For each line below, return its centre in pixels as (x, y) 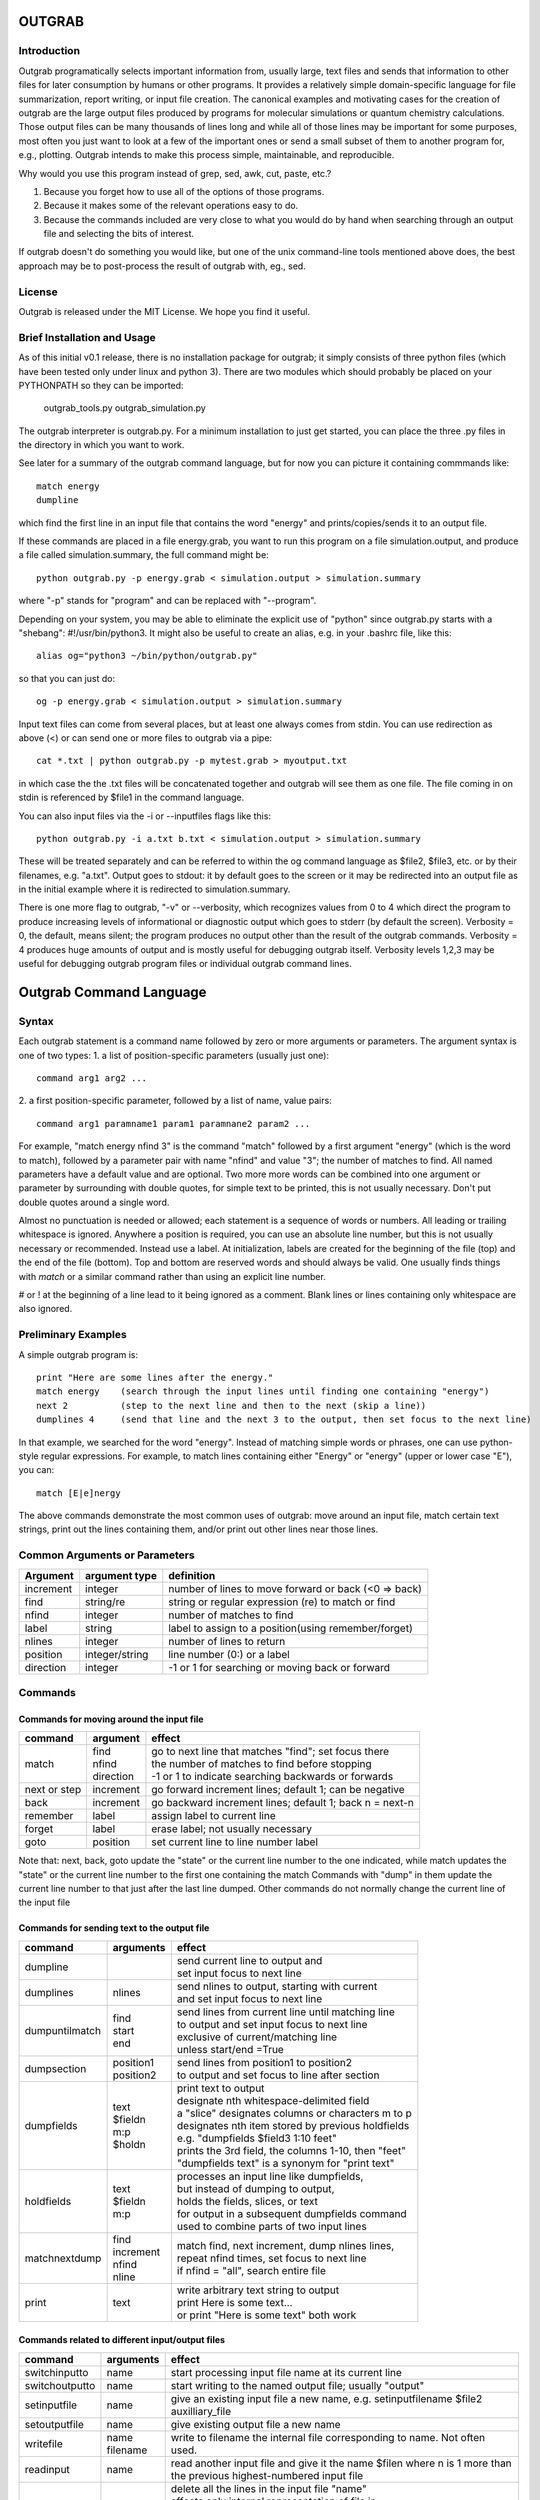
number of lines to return (227, 1641)
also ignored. (45, 1309)
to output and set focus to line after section (278, 2075)
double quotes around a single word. (94, 1202)
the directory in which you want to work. (101, 445)
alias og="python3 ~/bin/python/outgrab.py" (147, 656)
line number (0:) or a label (229, 1654)
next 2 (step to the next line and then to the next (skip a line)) (231, 1405)
